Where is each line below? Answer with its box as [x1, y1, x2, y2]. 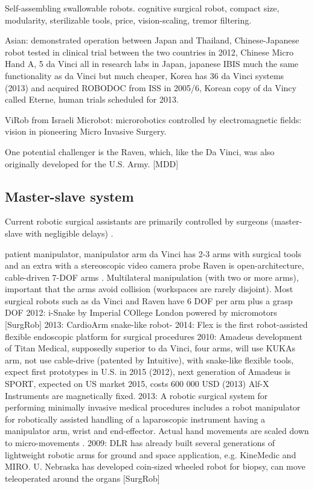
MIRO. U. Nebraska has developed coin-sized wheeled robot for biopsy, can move [5, 460, 306, 473]
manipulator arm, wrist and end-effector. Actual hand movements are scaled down [5, 424, 309, 437]
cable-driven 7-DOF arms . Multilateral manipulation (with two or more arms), [5, 270, 299, 283]
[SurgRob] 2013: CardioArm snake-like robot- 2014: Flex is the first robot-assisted [5, 318, 308, 331]
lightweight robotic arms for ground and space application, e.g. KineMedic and [5, 448, 296, 461]
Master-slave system [5, 187, 134, 205]
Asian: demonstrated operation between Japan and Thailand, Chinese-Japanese [5, 34, 300, 46]
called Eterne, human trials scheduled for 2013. [5, 93, 179, 106]
